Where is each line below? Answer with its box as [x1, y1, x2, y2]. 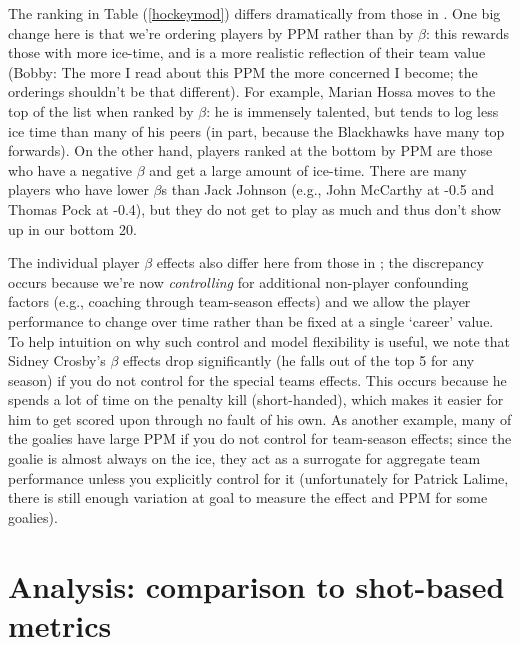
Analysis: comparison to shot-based [8, 565, 505, 606]
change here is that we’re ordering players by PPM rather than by [8, 22, 414, 43]
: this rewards [425, 22, 509, 43]
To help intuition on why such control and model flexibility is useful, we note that [8, 330, 510, 351]
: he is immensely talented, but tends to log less [206, 100, 499, 121]
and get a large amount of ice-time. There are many [149, 159, 467, 180]
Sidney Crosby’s [8, 350, 106, 371]
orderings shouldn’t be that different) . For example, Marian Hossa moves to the [8, 81, 496, 102]
